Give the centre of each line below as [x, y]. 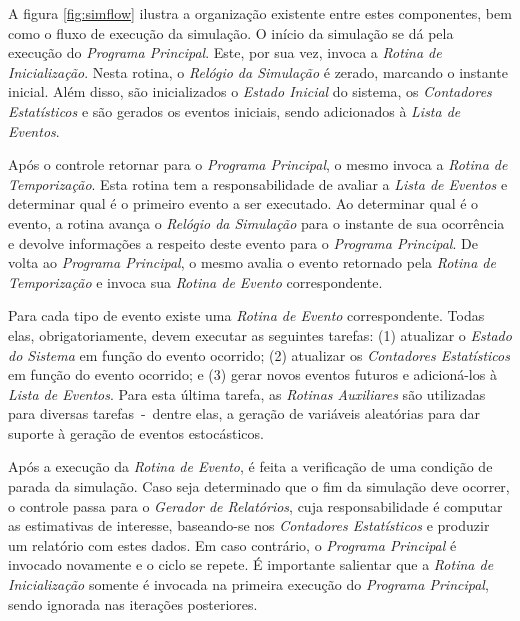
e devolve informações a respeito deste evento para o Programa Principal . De [243, 242]
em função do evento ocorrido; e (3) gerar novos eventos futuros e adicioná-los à [252, 374]
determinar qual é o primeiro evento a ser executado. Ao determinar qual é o [243, 203]
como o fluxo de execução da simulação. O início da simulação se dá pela [231, 32]
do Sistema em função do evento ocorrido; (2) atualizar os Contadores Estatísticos [259, 354]
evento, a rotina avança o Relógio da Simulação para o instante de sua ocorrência [256, 222]
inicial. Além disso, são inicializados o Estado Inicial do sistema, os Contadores [250, 91]
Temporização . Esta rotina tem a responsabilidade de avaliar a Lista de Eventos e [258, 183]
